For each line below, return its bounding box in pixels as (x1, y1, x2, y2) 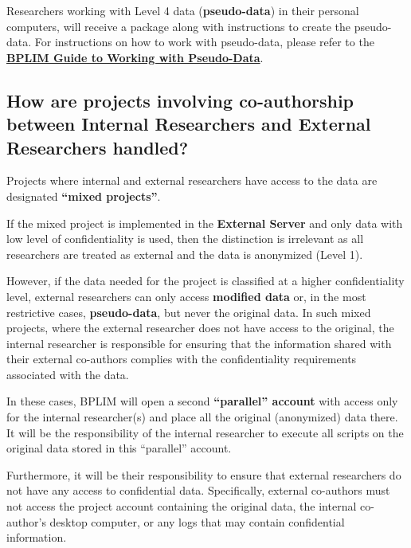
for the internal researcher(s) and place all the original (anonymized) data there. (6, 409, 398, 425)
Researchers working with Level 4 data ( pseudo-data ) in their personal (6, 2, 359, 18)
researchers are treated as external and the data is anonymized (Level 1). (6, 245, 363, 262)
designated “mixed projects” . (6, 187, 161, 204)
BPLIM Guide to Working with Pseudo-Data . (6, 49, 264, 65)
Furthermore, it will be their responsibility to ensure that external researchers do (6, 466, 401, 483)
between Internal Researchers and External (6, 112, 371, 136)
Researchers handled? (6, 135, 189, 159)
